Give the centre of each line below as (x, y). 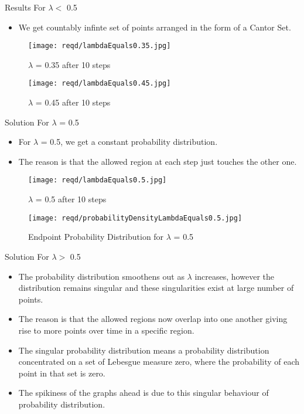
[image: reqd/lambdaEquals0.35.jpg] (100, 46)
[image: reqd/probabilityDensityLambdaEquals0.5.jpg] (135, 218)
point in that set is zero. (62, 373)
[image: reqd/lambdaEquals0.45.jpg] (100, 84)
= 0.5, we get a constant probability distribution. (129, 142)
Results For (25, 7)
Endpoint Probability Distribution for (96, 237)
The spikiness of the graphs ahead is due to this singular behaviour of (144, 393)
